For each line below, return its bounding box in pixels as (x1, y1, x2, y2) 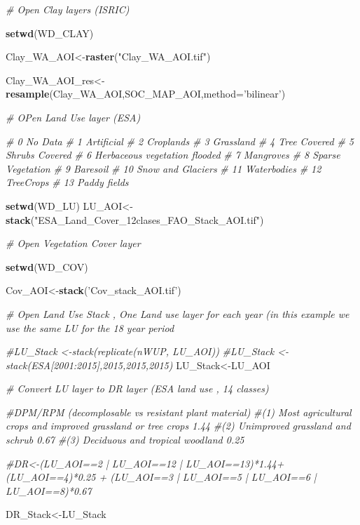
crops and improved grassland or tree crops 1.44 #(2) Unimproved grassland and (6, 418, 351, 433)
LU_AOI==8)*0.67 (6, 483, 92, 498)
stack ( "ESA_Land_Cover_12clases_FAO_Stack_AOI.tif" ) (6, 212, 264, 227)
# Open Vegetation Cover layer (6, 236, 141, 251)
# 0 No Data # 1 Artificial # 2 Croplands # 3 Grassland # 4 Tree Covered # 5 (6, 133, 354, 148)
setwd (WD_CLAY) (6, 25, 94, 40)
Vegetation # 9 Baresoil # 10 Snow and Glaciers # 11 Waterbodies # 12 (6, 161, 321, 175)
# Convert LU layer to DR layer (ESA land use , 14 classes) (6, 381, 269, 396)
